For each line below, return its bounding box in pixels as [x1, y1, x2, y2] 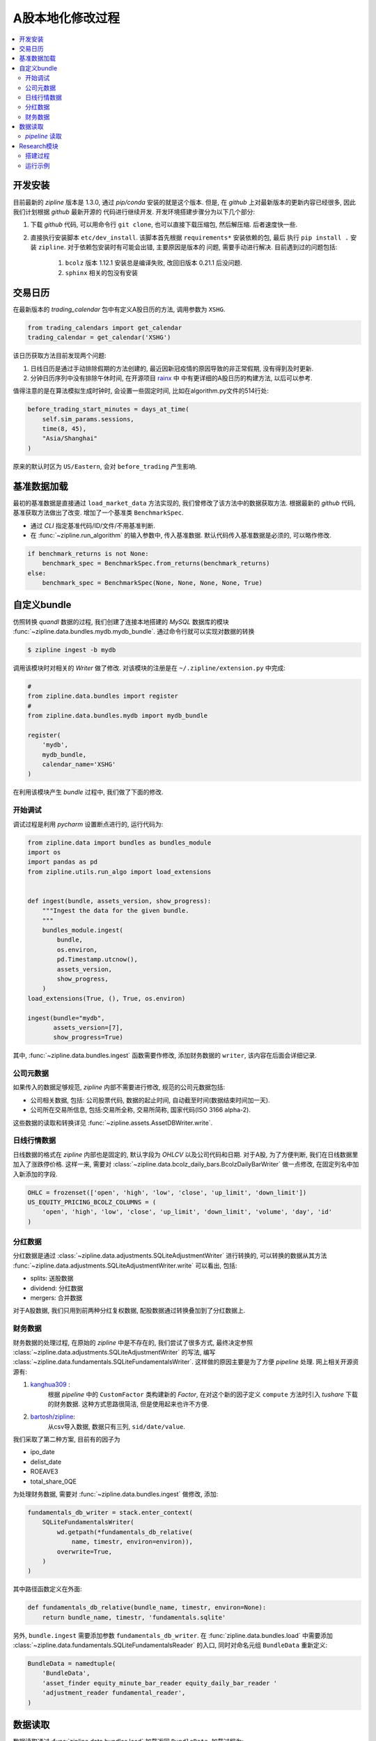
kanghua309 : [30, 1380, 70, 1389]
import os [27, 848, 61, 856]
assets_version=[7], [53, 1024, 123, 1031]
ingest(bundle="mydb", [27, 1014, 105, 1022]
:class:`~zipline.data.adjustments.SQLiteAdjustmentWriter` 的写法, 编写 [13, 1348, 216, 1356]
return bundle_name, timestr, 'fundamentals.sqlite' [42, 1613, 226, 1621]
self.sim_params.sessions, [42, 415, 135, 423]
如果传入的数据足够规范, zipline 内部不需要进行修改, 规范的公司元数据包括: [13, 1083, 226, 1091]
